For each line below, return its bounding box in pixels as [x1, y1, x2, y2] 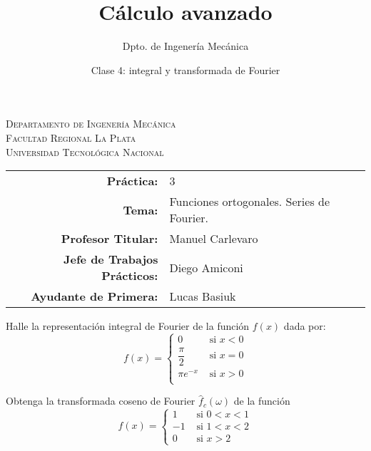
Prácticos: [101, 267, 158, 284]
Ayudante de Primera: [31, 288, 158, 305]
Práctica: [106, 172, 158, 190]
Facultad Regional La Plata [6, 130, 136, 145]
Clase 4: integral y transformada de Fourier [91, 62, 280, 77]
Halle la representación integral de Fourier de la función [6, 318, 250, 333]
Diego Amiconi [169, 259, 243, 276]
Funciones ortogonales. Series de [169, 193, 330, 210]
